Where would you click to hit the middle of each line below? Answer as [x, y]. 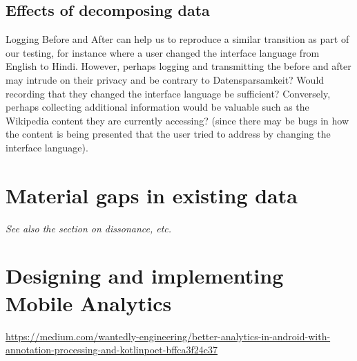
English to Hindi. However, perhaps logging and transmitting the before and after [178, 66]
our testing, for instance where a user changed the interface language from [163, 52]
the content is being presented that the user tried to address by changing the [168, 134]
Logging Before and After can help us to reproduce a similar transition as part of [177, 39]
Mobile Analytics [89, 303]
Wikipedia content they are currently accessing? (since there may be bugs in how [177, 120]
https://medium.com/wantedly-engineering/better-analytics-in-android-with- [168, 336]
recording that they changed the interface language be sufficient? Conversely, [168, 93]
